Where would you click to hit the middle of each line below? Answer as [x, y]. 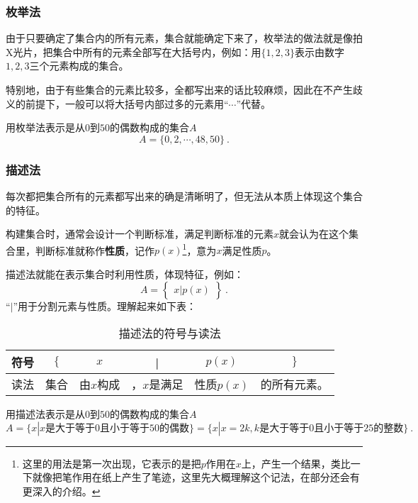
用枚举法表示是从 [45, 127]
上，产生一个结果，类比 [296, 463]
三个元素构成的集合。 [79, 66]
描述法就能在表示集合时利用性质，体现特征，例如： [125, 274]
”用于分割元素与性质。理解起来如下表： [105, 305]
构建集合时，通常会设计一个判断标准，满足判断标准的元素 [140, 234]
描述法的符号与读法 [170, 333]
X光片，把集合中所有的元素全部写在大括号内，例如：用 [134, 51]
